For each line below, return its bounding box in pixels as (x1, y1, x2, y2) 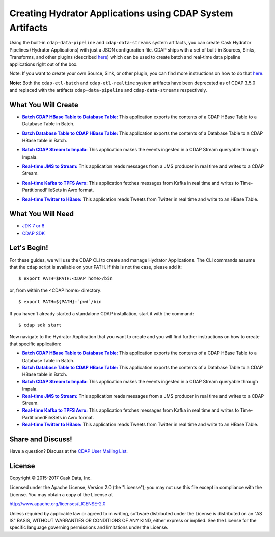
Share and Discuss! (9, 434, 72, 443)
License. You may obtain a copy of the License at (9, 491, 113, 497)
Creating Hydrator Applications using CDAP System (9, 8, 234, 19)
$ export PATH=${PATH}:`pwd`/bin (18, 299, 102, 305)
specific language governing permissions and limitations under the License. (9, 524, 168, 530)
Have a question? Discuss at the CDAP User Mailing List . (9, 448, 128, 454)
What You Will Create (9, 100, 79, 109)
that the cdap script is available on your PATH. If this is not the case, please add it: (9, 264, 182, 270)
